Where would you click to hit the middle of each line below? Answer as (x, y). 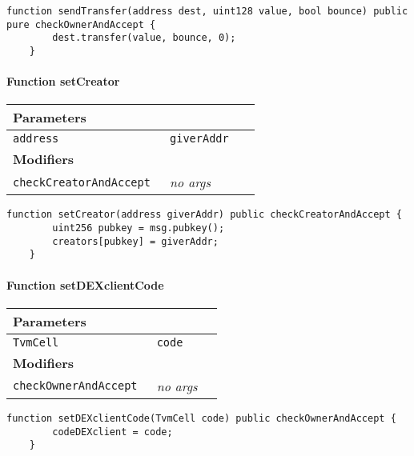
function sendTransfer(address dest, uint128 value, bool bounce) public (207, 11)
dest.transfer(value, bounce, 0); (144, 38)
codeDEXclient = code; (113, 432)
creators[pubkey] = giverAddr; (135, 241)
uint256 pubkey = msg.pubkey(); (139, 228)
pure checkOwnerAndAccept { (81, 24)
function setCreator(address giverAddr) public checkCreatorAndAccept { (204, 215)
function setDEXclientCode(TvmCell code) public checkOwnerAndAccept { (201, 418)
